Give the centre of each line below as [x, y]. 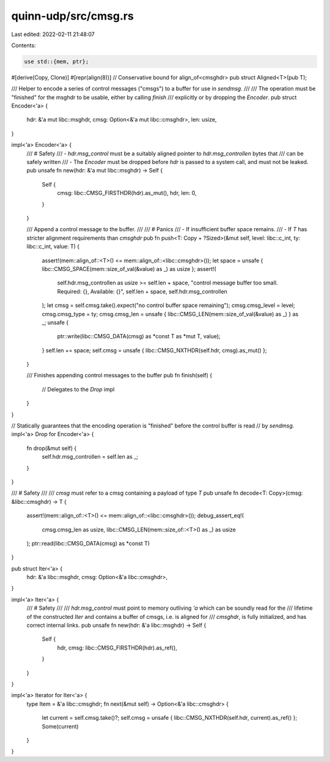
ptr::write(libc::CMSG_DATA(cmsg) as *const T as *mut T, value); [139, 336]
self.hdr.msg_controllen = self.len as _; [90, 457]
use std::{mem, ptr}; [57, 61]
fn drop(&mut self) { [52, 448]
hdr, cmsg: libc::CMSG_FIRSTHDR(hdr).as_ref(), [117, 648]
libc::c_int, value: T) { [53, 246]
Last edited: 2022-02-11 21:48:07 [53, 34]
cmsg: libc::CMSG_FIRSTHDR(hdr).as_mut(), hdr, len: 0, [127, 193]
